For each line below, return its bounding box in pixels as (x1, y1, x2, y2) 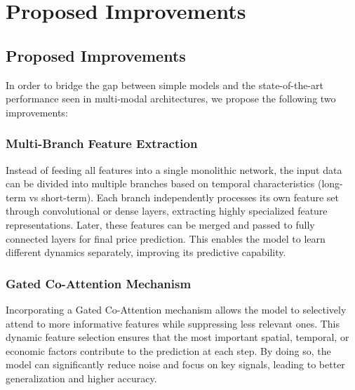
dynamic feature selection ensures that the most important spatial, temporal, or (6, 330, 349, 344)
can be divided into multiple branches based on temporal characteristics (6, 176, 315, 191)
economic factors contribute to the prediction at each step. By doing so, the (6, 343, 331, 358)
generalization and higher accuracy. (6, 370, 157, 385)
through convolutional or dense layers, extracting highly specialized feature (6, 203, 328, 218)
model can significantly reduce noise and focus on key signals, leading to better (6, 357, 345, 372)
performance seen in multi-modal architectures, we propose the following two (6, 91, 336, 106)
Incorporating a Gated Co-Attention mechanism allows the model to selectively (6, 302, 347, 316)
